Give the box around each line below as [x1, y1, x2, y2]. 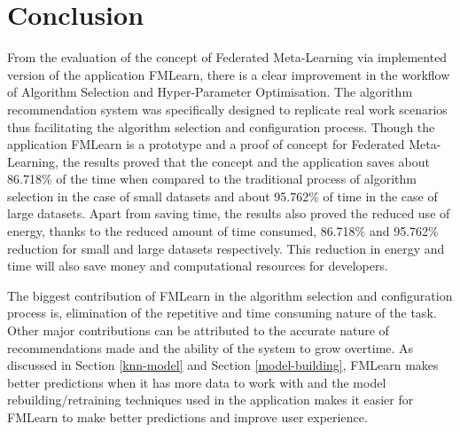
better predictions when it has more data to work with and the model [7, 373, 386, 391]
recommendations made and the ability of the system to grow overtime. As [7, 338, 414, 357]
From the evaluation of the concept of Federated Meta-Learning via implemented [7, 48, 448, 67]
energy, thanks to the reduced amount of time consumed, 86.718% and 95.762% [7, 222, 439, 240]
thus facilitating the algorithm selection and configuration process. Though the [7, 117, 435, 136]
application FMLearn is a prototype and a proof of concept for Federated [7, 135, 405, 153]
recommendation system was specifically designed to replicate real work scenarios [7, 99, 448, 118]
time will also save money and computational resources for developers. [7, 256, 388, 275]
